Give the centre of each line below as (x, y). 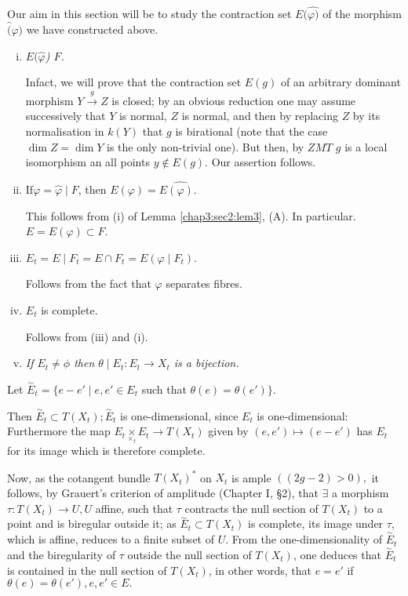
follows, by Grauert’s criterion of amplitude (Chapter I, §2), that (163, 492)
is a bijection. (206, 363)
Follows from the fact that (88, 283)
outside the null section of (189, 554)
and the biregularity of (62, 554)
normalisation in (65, 131)
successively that (66, 116)
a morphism (361, 492)
